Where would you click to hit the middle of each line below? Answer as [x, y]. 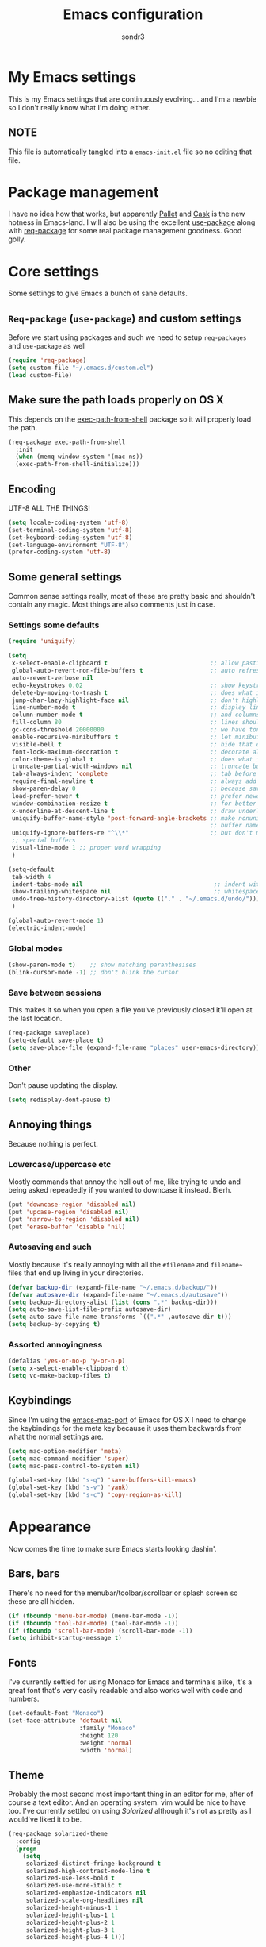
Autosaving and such [50, 1247]
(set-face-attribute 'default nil [65, 1721]
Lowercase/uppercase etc [60, 1164]
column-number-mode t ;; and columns [136, 715]
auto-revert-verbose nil [52, 678]
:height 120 [99, 1735]
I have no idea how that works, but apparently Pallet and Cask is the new [127, 214]
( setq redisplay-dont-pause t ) [60, 1100]
